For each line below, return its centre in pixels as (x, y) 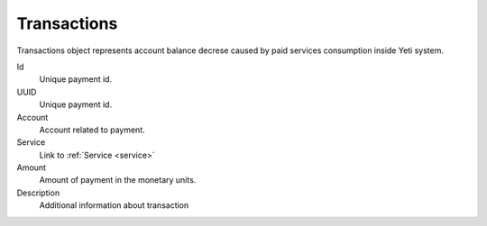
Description (38, 193)
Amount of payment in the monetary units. (118, 180)
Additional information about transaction (114, 205)
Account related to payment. (92, 130)
